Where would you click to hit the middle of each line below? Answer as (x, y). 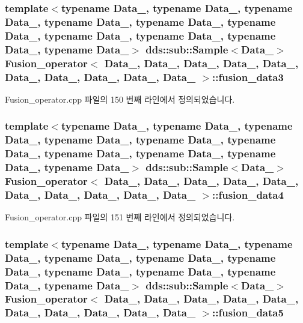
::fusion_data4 (248, 194)
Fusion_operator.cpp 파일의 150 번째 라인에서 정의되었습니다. (120, 99)
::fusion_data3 (248, 77)
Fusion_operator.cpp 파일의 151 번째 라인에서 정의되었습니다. (120, 217)
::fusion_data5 (248, 312)
